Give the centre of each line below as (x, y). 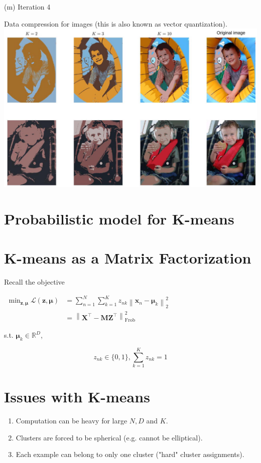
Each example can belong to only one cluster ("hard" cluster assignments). (130, 454)
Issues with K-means (77, 397)
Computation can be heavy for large (72, 421)
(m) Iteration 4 (27, 7)
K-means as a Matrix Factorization (128, 258)
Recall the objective (34, 282)
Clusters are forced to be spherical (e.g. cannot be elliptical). (109, 437)
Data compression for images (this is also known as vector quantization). (116, 23)
